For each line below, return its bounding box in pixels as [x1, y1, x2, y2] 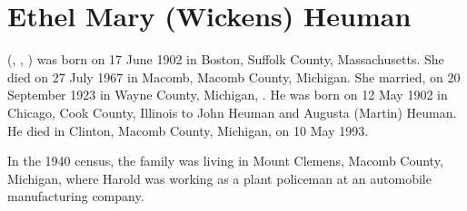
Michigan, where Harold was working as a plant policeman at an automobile [7, 168, 432, 187]
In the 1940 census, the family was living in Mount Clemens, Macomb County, [7, 151, 443, 170]
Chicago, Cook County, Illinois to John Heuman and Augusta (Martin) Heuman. [7, 102, 457, 121]
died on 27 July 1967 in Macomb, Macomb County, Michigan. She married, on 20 [7, 67, 461, 86]
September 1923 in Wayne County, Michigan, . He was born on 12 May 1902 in [7, 85, 448, 104]
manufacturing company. [7, 187, 144, 206]
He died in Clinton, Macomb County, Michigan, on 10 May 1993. [7, 120, 369, 139]
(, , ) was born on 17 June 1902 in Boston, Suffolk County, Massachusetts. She [7, 50, 444, 69]
